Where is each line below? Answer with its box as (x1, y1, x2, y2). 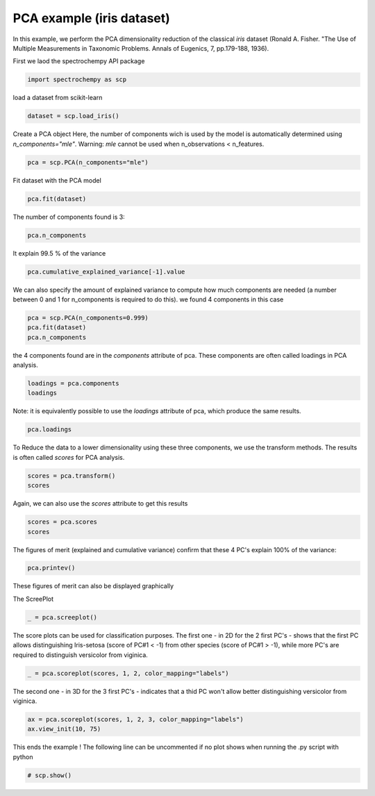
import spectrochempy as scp (27, 76, 127, 83)
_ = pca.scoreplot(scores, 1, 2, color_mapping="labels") (27, 669, 229, 677)
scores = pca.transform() (27, 472, 116, 479)
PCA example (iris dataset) (12, 10, 170, 26)
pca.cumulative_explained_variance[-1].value (27, 267, 185, 276)
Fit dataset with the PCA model (12, 176, 102, 184)
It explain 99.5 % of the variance (12, 249, 106, 257)
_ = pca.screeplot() (27, 613, 97, 621)
